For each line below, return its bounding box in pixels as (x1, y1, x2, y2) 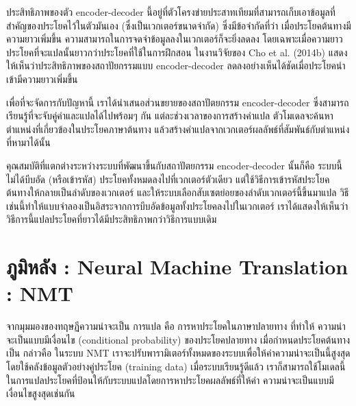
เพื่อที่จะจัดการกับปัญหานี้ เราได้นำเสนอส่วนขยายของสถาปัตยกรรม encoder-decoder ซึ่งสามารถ (6, 95, 349, 109)
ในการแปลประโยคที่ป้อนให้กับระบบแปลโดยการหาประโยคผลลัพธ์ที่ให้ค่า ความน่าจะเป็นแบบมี (6, 372, 334, 387)
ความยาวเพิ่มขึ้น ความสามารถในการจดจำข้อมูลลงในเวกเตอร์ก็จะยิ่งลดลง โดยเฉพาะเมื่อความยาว (6, 32, 343, 46)
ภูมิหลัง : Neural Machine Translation (6, 252, 348, 280)
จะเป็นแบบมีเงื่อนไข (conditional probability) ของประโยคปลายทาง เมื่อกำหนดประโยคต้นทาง (6, 332, 350, 346)
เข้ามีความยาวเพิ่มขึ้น (6, 71, 78, 86)
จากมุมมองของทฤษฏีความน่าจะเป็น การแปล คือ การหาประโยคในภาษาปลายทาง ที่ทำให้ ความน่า (6, 319, 346, 333)
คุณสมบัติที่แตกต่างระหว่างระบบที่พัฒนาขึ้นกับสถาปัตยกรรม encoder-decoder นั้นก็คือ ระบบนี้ (6, 158, 342, 172)
